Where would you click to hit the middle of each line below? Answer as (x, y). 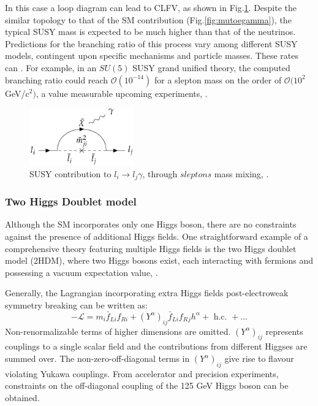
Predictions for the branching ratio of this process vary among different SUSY (151, 43)
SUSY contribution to (70, 173)
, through (160, 173)
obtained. (22, 398)
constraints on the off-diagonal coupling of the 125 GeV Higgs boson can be (147, 385)
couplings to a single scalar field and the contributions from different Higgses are (156, 346)
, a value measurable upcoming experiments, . (122, 93)
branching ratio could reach (57, 79)
